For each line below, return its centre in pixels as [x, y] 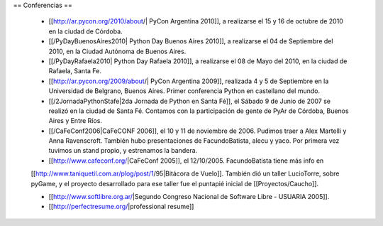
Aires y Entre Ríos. [76, 121]
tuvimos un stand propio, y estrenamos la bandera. [123, 151]
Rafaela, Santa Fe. [75, 71]
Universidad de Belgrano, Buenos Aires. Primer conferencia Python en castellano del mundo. [184, 91]
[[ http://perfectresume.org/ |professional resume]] [121, 207]
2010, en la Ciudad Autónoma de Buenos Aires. [117, 51]
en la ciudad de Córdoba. [86, 31]
